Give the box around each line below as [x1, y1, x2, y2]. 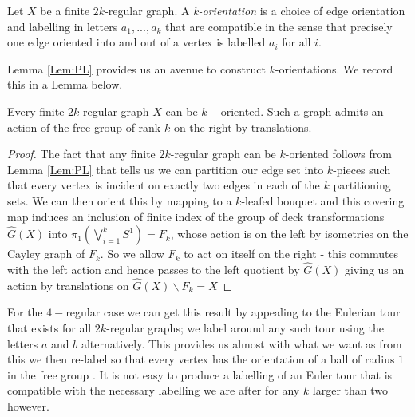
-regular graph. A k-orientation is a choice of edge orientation [105, 2, 405, 18]
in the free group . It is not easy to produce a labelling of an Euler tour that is [7, 366, 393, 383]
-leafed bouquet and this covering [241, 192, 405, 208]
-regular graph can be [170, 145, 276, 162]
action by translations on [7, 276, 129, 293]
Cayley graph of [7, 245, 85, 262]
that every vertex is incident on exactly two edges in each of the [7, 177, 320, 193]
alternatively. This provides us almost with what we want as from [81, 335, 402, 351]
